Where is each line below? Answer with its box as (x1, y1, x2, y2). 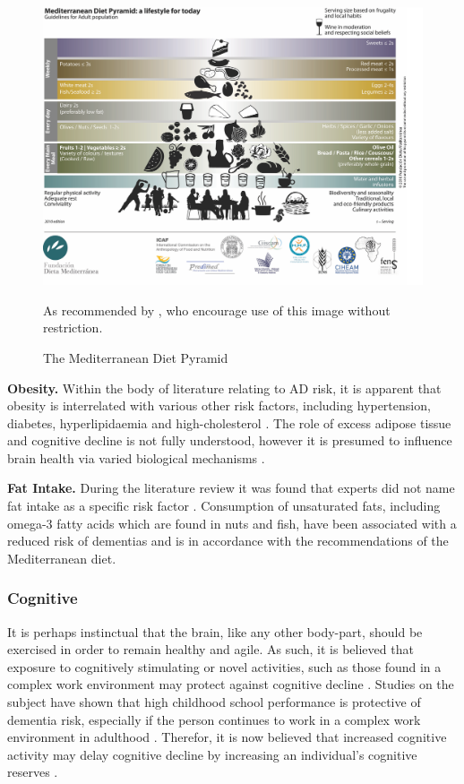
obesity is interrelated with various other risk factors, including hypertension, (7, 396, 431, 415)
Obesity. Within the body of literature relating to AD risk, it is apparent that (7, 378, 442, 397)
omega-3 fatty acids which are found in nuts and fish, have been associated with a (7, 513, 457, 532)
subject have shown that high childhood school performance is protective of (7, 693, 421, 711)
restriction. (43, 318, 103, 337)
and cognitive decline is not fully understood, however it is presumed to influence (7, 431, 452, 450)
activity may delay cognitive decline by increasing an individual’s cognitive (7, 745, 417, 763)
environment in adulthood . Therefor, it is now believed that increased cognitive (7, 728, 447, 746)
